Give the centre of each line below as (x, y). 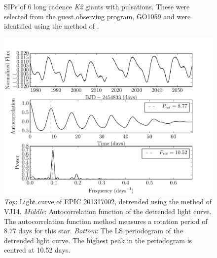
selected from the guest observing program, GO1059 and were (97, 16)
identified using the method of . (52, 26)
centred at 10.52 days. (37, 250)
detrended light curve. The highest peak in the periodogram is (98, 240)
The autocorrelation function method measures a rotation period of (106, 221)
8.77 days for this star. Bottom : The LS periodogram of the (93, 231)
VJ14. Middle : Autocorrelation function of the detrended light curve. (108, 211)
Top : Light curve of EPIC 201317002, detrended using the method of (108, 202)
